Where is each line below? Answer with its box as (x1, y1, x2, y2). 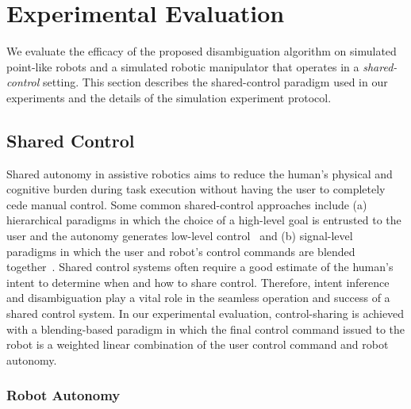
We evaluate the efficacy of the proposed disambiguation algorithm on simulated (6, 43, 397, 59)
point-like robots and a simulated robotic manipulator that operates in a (6, 58, 359, 75)
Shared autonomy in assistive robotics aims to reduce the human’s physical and (6, 165, 393, 182)
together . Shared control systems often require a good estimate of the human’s (6, 258, 394, 275)
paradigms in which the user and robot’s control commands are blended (6, 243, 355, 259)
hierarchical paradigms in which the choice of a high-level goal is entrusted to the (6, 212, 401, 228)
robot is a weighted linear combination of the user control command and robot (6, 336, 389, 353)
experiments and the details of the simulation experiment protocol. (6, 89, 332, 105)
